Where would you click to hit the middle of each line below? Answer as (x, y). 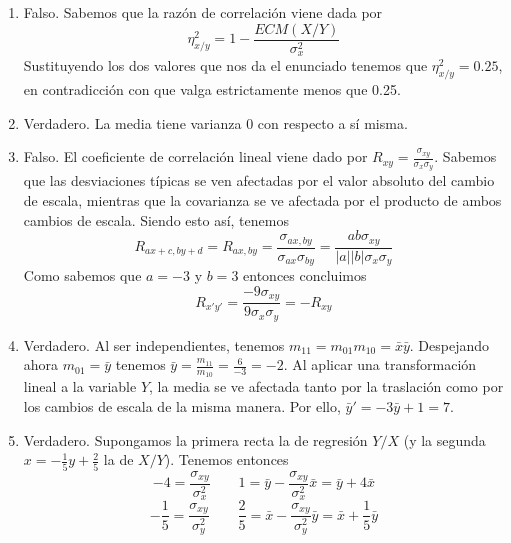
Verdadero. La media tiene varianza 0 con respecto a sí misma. (215, 122)
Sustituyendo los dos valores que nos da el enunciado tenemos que (225, 65)
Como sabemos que (82, 275)
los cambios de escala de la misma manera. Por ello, (182, 406)
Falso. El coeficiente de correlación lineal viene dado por (195, 156)
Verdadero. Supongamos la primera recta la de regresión (195, 439)
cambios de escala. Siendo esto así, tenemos (156, 219)
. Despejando (449, 344)
